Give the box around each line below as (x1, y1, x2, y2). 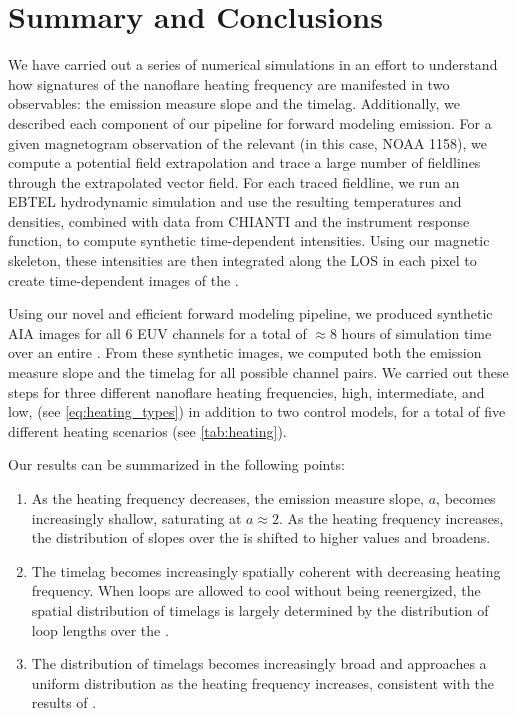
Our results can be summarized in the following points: (8, 454, 345, 475)
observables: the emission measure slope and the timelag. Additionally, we (8, 93, 461, 114)
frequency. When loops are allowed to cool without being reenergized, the (31, 580, 481, 601)
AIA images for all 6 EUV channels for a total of (8, 322, 307, 343)
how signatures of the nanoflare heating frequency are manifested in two (8, 73, 450, 94)
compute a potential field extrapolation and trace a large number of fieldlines (8, 152, 481, 173)
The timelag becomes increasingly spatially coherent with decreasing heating (31, 560, 501, 581)
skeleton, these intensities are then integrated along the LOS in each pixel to (8, 250, 477, 271)
